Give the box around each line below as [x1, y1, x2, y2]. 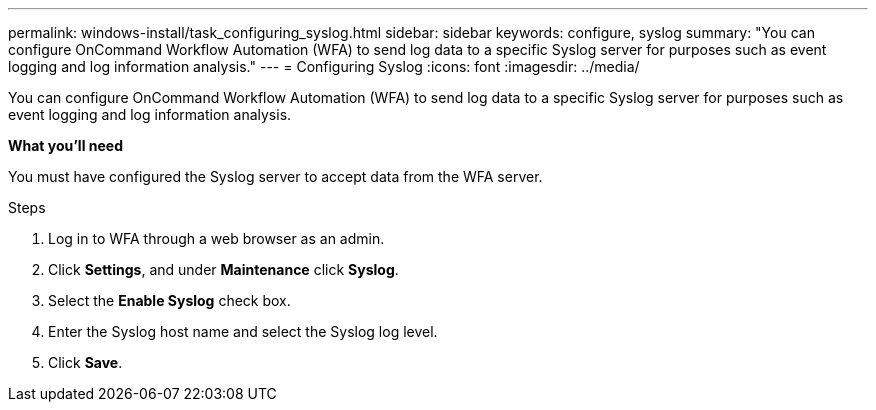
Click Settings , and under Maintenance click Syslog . [48, 261, 399, 278]
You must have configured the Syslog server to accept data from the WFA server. [8, 168, 543, 185]
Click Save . [48, 354, 123, 371]
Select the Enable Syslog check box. [48, 292, 291, 309]
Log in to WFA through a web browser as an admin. [48, 230, 385, 247]
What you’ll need [8, 137, 123, 154]
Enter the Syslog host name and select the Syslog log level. [48, 323, 438, 340]
